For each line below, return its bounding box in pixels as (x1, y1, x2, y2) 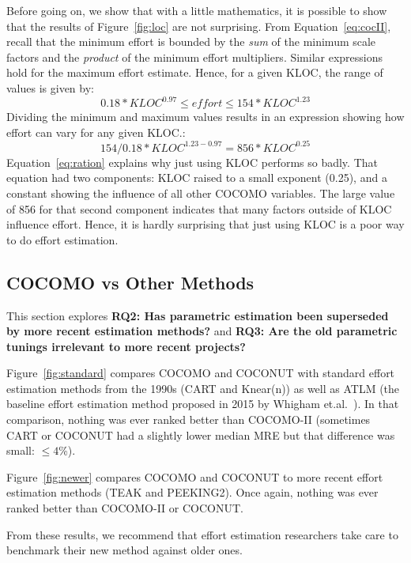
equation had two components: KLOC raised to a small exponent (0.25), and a (6, 169, 387, 186)
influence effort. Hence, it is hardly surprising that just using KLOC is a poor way (6, 216, 405, 232)
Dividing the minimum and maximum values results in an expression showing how (6, 108, 405, 125)
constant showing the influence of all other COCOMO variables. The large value (6, 184, 395, 201)
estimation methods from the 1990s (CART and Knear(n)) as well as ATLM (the (6, 380, 400, 396)
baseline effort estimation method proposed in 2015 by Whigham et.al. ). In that (6, 395, 399, 412)
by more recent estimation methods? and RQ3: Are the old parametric (6, 323, 398, 339)
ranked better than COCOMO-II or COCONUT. (6, 500, 243, 516)
